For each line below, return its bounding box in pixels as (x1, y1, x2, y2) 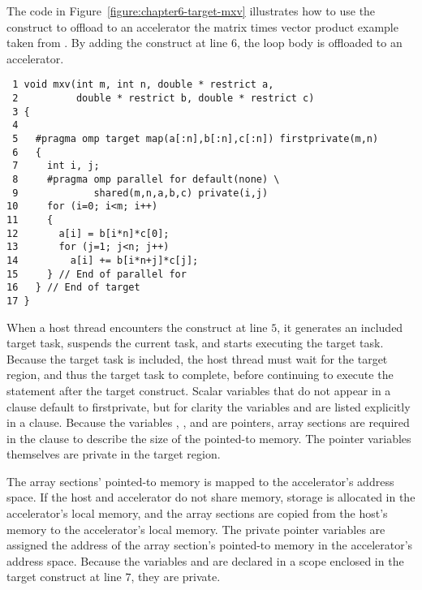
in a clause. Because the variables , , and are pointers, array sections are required (6, 414, 410, 431)
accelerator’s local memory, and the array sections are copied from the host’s (6, 505, 388, 522)
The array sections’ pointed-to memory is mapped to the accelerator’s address (6, 472, 394, 489)
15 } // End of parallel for (6, 268, 187, 280)
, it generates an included (277, 318, 403, 335)
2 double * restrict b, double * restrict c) (12, 93, 315, 105)
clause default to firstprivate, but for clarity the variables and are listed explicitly (6, 398, 411, 415)
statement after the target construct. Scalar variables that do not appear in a (6, 381, 391, 398)
